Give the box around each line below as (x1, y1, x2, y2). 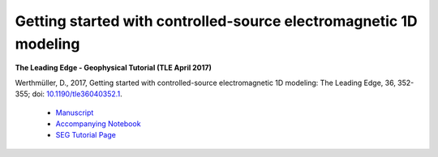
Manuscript (55, 108, 94, 117)
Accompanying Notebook (55, 118, 141, 129)
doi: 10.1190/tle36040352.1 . (32, 89, 122, 99)
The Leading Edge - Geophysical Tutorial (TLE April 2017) (15, 63, 213, 73)
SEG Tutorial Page (55, 130, 117, 140)
